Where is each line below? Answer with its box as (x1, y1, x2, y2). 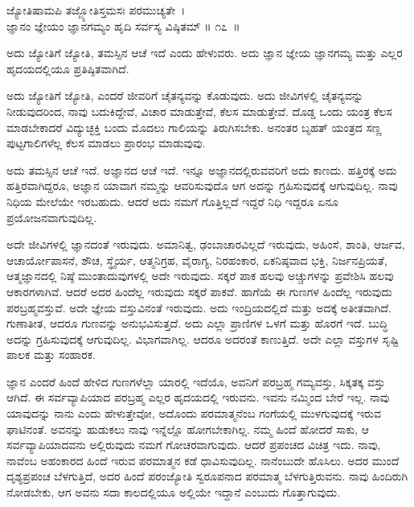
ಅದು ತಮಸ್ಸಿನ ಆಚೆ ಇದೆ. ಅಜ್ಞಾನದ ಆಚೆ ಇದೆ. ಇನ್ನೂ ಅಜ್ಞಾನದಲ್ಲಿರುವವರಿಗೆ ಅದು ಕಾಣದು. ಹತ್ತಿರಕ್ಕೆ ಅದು (6, 161, 397, 178)
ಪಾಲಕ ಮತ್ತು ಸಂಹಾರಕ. (6, 346, 96, 363)
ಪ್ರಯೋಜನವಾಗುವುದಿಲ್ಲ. (6, 208, 97, 225)
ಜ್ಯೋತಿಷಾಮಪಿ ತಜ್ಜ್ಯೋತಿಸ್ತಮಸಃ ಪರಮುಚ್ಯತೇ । (6, 2, 186, 18)
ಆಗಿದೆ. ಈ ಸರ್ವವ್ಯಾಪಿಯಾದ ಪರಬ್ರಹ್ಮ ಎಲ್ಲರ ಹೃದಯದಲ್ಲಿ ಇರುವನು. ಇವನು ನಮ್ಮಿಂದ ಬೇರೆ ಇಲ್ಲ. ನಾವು (6, 389, 390, 406)
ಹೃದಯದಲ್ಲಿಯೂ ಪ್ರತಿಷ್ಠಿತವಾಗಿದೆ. (6, 60, 129, 76)
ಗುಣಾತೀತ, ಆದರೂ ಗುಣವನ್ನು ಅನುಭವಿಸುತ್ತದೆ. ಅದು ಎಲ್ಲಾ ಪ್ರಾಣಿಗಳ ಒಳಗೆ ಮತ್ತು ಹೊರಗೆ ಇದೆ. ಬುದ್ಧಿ (6, 315, 388, 332)
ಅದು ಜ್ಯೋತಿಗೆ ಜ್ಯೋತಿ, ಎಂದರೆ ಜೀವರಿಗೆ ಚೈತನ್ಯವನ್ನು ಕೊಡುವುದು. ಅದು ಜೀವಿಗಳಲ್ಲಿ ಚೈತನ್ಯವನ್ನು (6, 87, 363, 104)
